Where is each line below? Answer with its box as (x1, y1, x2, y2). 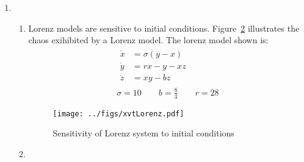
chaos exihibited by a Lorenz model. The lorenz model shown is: (28, 33, 269, 46)
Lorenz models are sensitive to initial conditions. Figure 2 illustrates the (28, 21, 300, 34)
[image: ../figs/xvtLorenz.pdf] (52, 109, 184, 118)
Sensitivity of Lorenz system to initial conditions (52, 127, 234, 139)
